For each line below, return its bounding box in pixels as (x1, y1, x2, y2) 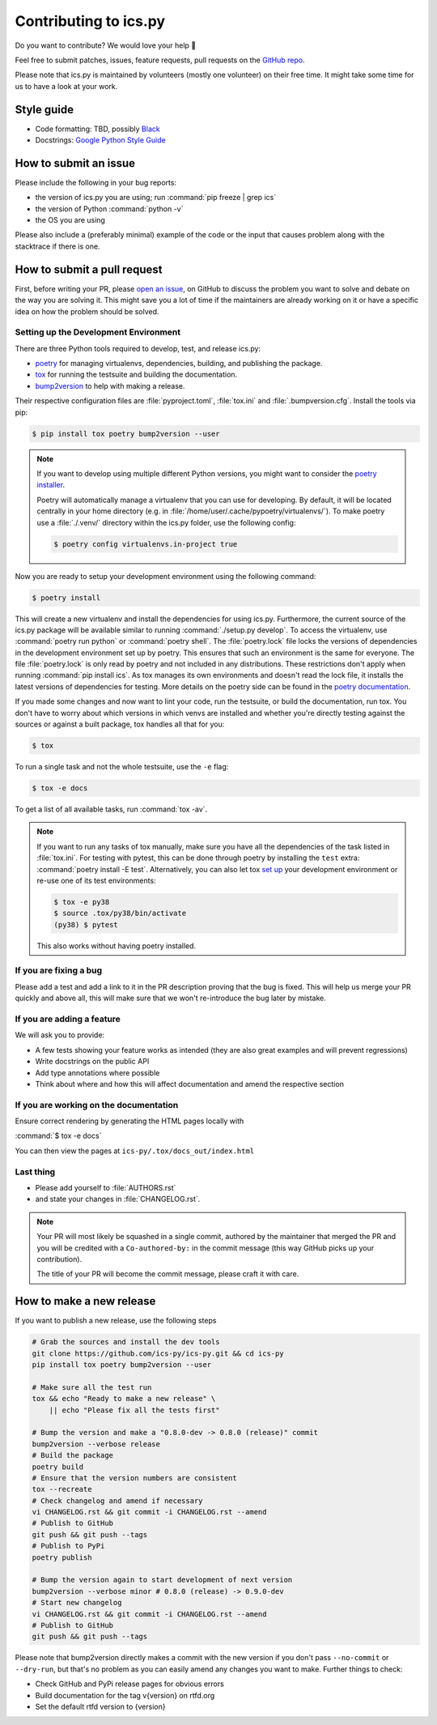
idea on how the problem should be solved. (15, 306, 159, 316)
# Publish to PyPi (32, 1541, 105, 1551)
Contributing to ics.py (15, 12, 166, 30)
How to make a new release (15, 1294, 156, 1308)
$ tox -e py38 (53, 897, 110, 906)
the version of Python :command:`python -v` (35, 203, 184, 214)
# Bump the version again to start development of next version (32, 1575, 293, 1585)
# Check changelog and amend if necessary (32, 1496, 203, 1506)
